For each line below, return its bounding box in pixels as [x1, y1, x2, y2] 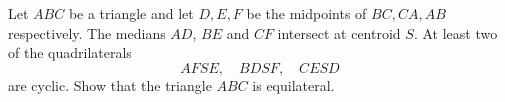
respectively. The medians [8, 22, 166, 43]
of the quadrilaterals [8, 42, 132, 63]
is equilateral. [252, 74, 335, 95]
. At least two [413, 22, 498, 43]
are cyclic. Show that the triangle [8, 74, 212, 95]
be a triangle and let [68, 3, 194, 23]
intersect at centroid [277, 22, 401, 43]
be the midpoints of [246, 3, 367, 23]
